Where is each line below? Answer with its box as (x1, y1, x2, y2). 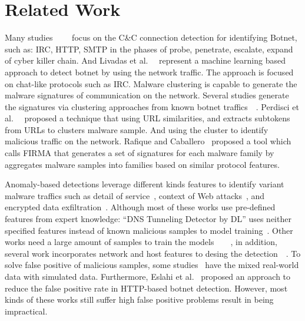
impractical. (5, 305, 48, 317)
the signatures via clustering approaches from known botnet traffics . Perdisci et (5, 100, 299, 112)
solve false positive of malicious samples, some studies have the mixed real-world (5, 259, 299, 271)
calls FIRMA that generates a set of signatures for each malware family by (5, 147, 274, 159)
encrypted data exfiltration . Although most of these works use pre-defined (5, 201, 276, 213)
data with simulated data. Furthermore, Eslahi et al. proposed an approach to (5, 270, 291, 282)
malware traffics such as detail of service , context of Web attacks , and (5, 189, 265, 201)
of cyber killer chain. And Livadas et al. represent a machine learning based (5, 54, 286, 67)
